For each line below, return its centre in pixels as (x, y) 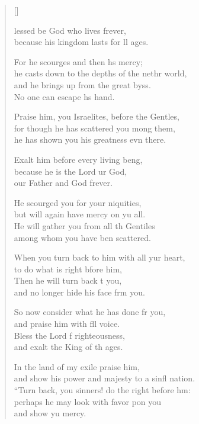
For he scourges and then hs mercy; (78, 61)
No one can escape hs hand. (64, 96)
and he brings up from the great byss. (82, 84)
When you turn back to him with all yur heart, (99, 257)
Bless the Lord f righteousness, (69, 335)
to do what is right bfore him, (68, 269)
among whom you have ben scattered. (82, 237)
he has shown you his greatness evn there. (90, 139)
